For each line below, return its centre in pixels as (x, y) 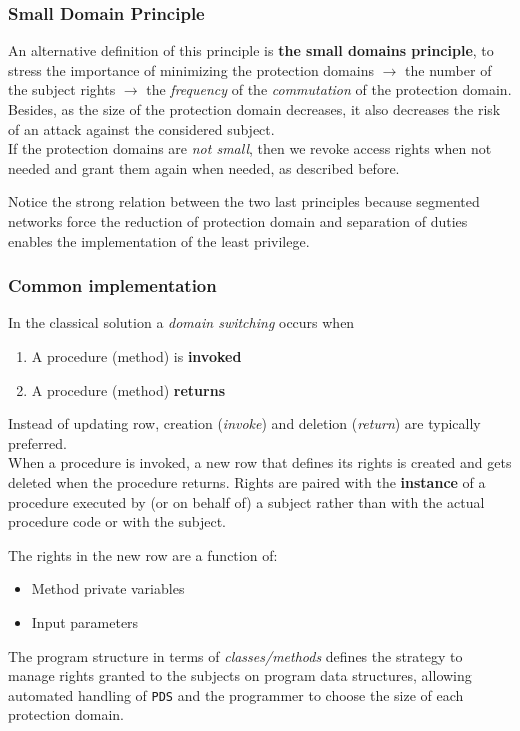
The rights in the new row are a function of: (143, 554)
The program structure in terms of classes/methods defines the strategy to (235, 655)
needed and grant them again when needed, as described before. (204, 167)
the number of (448, 69)
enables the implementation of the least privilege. (159, 240)
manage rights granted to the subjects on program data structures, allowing (240, 675)
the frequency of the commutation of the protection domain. (329, 89)
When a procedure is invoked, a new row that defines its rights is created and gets (260, 462)
